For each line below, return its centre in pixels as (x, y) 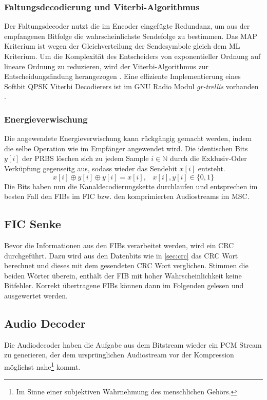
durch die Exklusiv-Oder (208, 158)
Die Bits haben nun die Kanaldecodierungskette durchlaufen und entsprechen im (131, 186)
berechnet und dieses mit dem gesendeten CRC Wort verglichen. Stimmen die (126, 265)
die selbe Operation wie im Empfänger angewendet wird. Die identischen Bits (126, 148)
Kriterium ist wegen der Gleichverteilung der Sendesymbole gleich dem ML (122, 46)
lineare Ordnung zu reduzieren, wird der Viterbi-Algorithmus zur (106, 66)
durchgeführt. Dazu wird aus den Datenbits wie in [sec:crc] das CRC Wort (121, 255)
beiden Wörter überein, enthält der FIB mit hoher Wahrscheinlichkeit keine (123, 275)
